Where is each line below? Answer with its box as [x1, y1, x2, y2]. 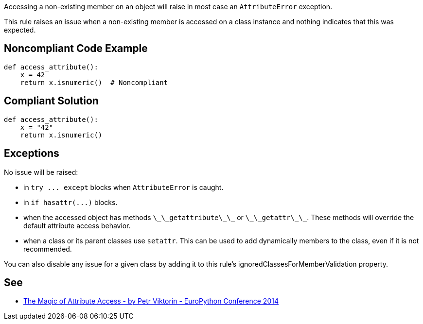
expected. [4, 26, 36, 34]
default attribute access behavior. [23, 221, 131, 230]
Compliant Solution [4, 95, 99, 107]
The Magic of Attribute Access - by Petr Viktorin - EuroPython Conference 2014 [23, 297, 279, 306]
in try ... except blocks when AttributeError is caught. [23, 183, 224, 191]
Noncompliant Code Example [4, 42, 148, 55]
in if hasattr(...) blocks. [23, 198, 118, 206]
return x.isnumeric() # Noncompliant [20, 78, 168, 86]
